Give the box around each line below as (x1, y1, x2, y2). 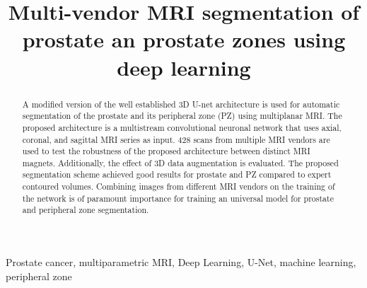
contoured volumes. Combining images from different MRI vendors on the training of (22, 180, 335, 192)
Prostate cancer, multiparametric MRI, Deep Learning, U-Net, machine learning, (6, 255, 356, 270)
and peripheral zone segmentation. (22, 204, 149, 216)
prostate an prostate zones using (22, 25, 346, 54)
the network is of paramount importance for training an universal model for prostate (22, 192, 334, 204)
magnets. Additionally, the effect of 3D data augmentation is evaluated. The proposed (22, 156, 339, 168)
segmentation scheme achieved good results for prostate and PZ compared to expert (22, 168, 332, 180)
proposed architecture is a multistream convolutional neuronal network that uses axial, (22, 121, 342, 133)
